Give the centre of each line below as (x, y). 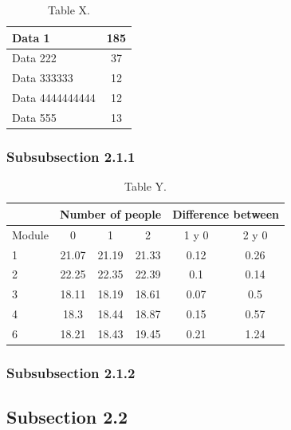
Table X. (69, 10)
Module (30, 234)
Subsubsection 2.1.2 (71, 372)
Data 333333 (43, 78)
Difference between (226, 213)
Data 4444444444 (54, 98)
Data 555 (34, 117)
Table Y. (145, 186)
